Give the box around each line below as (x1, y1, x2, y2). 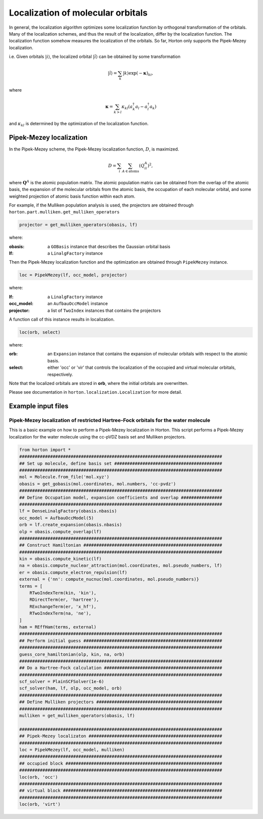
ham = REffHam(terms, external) (19, 624, 97, 629)
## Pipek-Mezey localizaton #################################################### (19, 733, 223, 739)
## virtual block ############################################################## (19, 788, 223, 794)
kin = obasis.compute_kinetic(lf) (19, 556, 102, 562)
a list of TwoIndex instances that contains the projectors (47, 307, 161, 313)
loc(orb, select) (19, 329, 61, 335)
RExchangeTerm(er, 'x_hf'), (29, 604, 97, 609)
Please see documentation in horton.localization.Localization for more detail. (9, 389, 183, 395)
